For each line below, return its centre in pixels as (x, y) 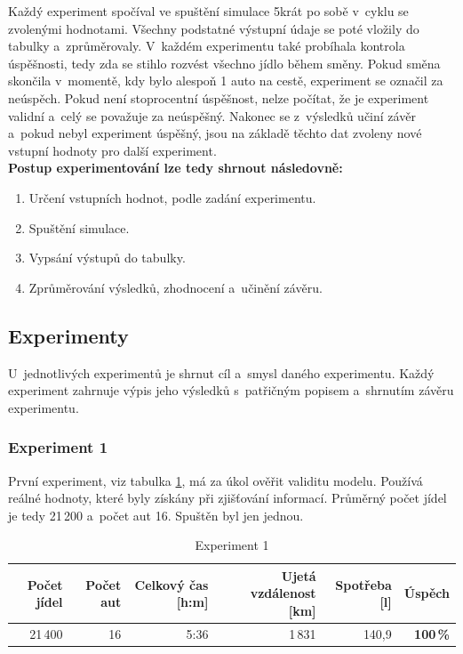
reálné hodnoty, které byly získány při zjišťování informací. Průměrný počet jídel (228, 498)
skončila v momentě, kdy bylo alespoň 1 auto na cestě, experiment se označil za (226, 81)
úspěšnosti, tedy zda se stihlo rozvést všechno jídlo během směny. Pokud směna (224, 63)
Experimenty (68, 335)
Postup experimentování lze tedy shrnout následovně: (176, 168)
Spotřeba (363, 584)
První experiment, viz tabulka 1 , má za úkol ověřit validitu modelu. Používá (216, 480)
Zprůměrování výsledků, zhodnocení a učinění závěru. (176, 287)
